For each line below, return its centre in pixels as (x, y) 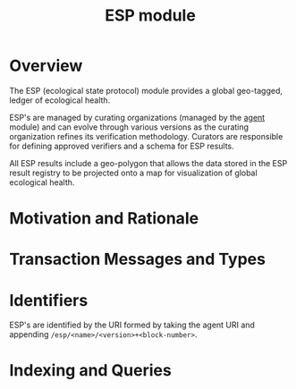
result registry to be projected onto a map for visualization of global (133, 173)
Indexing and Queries (90, 371)
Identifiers (49, 300)
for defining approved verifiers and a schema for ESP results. (122, 146)
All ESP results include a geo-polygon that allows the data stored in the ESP (148, 163)
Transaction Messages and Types (138, 259)
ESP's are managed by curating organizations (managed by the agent (137, 117)
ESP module (150, 16)
